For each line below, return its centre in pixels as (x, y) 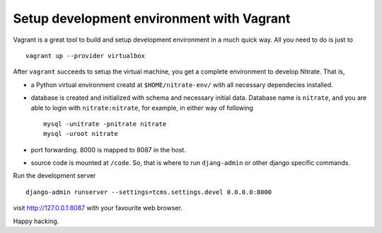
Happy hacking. (36, 221)
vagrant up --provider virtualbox (85, 56)
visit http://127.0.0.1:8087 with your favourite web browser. (98, 208)
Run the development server (54, 176)
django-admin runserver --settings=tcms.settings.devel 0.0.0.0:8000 (149, 192)
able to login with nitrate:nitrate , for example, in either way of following (142, 108)
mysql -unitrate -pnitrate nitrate (105, 124)
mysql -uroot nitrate (81, 134)
